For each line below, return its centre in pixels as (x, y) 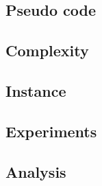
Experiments (51, 131)
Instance (36, 90)
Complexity (47, 50)
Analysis (36, 171)
